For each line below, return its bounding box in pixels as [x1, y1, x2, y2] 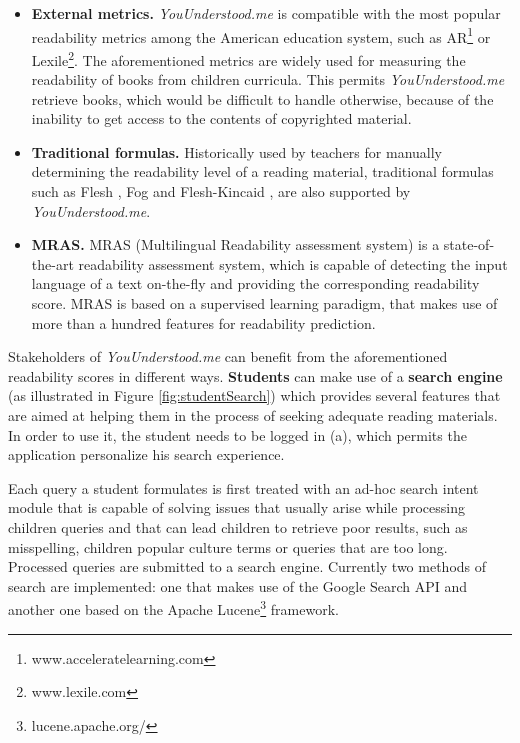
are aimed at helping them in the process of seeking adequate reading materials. [8, 405, 498, 425]
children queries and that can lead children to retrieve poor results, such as [8, 516, 468, 537]
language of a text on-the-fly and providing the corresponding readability [31, 273, 480, 294]
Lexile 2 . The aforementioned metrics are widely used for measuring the [31, 46, 466, 70]
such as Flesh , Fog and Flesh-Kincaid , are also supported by [31, 181, 411, 202]
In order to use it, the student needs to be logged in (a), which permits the [8, 424, 467, 445]
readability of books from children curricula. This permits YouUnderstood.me [31, 69, 505, 90]
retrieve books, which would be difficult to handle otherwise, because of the [31, 88, 494, 109]
